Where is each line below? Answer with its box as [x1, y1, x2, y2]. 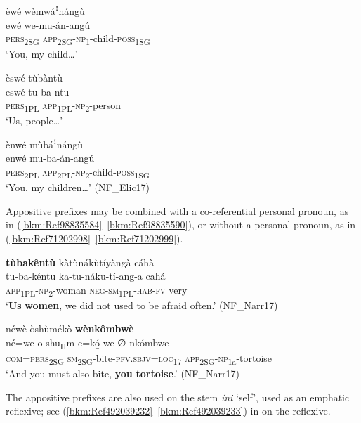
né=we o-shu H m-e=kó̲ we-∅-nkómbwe [6, 335, 169, 351]
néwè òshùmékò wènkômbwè [6, 321, 134, 336]
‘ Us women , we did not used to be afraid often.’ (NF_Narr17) [6, 297, 278, 312]
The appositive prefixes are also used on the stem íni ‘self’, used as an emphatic [6, 389, 350, 404]
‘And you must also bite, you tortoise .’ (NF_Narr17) [6, 366, 239, 381]
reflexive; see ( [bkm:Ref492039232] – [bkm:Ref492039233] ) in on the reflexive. [6, 403, 331, 418]
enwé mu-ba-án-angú [6, 150, 95, 165]
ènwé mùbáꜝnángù [6, 136, 84, 151]
